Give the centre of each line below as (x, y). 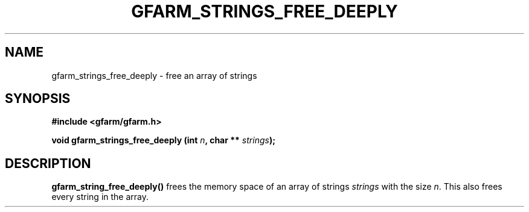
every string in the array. (100, 197)
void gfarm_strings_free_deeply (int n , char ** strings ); (163, 140)
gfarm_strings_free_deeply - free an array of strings (154, 75)
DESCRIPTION (48, 163)
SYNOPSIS (38, 99)
